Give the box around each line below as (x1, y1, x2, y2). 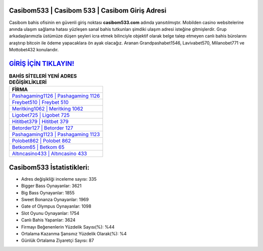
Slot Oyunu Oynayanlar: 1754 (21, 210, 80, 216)
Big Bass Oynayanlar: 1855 (21, 189, 75, 195)
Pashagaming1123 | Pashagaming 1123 (12, 131, 100, 138)
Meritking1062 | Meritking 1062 (12, 105, 84, 112)
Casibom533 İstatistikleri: (9, 163, 90, 171)
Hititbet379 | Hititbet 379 (12, 118, 69, 125)
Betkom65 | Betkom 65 (12, 144, 65, 151)
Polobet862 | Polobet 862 (12, 137, 71, 144)
